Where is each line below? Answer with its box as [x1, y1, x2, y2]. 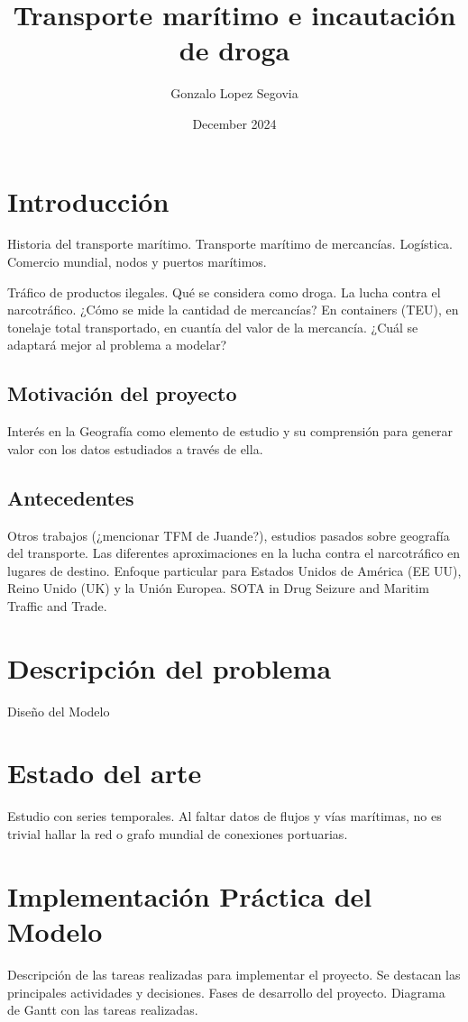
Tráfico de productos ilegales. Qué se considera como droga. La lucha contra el [7, 282, 441, 301]
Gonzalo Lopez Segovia [170, 84, 298, 103]
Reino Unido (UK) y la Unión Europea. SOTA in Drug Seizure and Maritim [7, 579, 429, 598]
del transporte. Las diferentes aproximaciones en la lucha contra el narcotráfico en [7, 543, 461, 562]
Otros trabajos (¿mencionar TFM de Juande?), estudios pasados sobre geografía [7, 525, 450, 544]
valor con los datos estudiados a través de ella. [7, 439, 263, 458]
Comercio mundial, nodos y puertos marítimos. [7, 252, 267, 271]
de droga [179, 32, 290, 68]
